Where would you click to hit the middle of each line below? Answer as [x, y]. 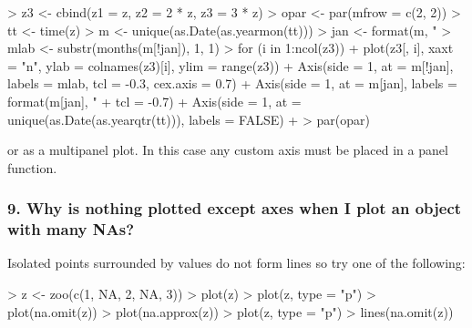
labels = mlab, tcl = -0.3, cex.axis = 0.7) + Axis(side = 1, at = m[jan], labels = [232, 83]
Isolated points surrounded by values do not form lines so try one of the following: [236, 263]
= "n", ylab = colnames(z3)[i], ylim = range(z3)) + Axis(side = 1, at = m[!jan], [231, 65]
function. [32, 167]
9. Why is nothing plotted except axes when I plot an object [235, 208]
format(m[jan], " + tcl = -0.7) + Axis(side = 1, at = [154, 101]
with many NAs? [71, 229]
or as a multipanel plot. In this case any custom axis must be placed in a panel [228, 150]
